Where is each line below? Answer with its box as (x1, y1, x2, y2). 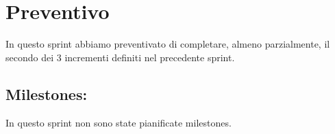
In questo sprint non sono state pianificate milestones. (5, 115, 232, 129)
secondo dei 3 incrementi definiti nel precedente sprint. (5, 50, 235, 64)
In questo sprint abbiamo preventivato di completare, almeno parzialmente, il (5, 37, 330, 51)
